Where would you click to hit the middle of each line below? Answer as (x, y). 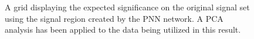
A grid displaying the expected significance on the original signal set (127, 7)
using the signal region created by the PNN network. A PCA (114, 18)
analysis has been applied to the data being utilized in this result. (123, 30)
